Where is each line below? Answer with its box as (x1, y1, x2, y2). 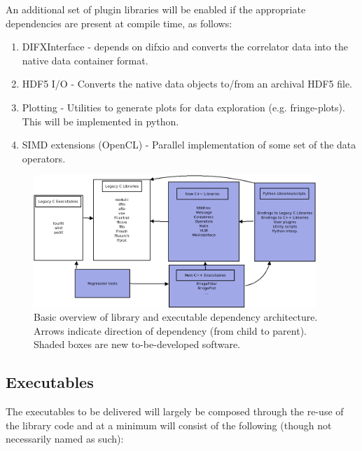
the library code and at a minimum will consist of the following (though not (6, 417, 332, 432)
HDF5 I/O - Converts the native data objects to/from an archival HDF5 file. (22, 76, 352, 91)
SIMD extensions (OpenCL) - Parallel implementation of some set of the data (22, 137, 356, 152)
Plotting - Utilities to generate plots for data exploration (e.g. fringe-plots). (22, 99, 345, 114)
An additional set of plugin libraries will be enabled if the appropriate (6, 2, 306, 16)
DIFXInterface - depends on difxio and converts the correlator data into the (22, 39, 348, 54)
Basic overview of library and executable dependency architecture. (34, 310, 318, 324)
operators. (22, 151, 66, 165)
